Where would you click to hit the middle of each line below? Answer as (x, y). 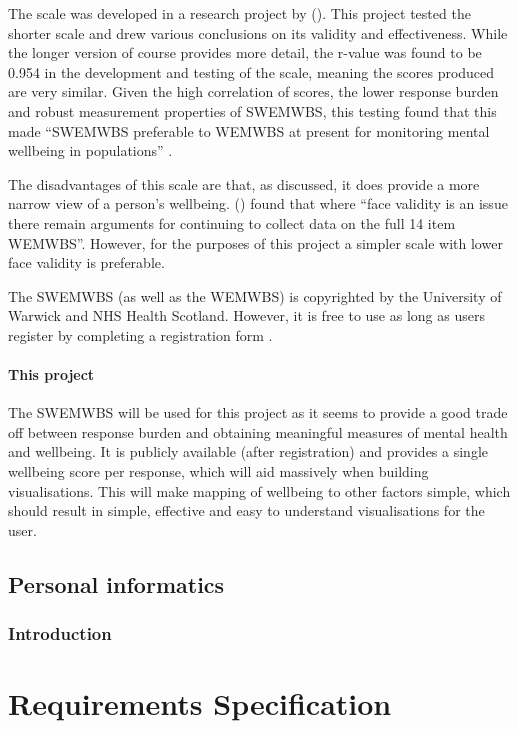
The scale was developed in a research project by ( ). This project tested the (239, 13)
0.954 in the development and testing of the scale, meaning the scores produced (251, 71)
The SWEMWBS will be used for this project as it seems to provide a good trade (258, 412)
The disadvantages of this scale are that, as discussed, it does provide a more (244, 183)
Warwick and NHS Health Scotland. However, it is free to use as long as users (246, 315)
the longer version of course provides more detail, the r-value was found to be (245, 52)
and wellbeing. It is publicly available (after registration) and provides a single (248, 451)
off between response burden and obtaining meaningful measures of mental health (258, 431)
